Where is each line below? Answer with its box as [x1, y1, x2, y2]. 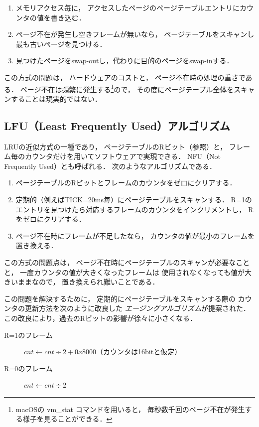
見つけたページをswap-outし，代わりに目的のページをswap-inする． [15, 55, 234, 66]
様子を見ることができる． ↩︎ [22, 414, 113, 424]
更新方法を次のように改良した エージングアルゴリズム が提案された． [24, 303, 250, 313]
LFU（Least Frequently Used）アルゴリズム [4, 118, 230, 133]
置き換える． [15, 240, 58, 251]
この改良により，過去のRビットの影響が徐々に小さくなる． [4, 312, 197, 323]
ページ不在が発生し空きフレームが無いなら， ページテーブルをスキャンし [15, 29, 255, 39]
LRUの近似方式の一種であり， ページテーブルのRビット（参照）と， [4, 141, 227, 151]
